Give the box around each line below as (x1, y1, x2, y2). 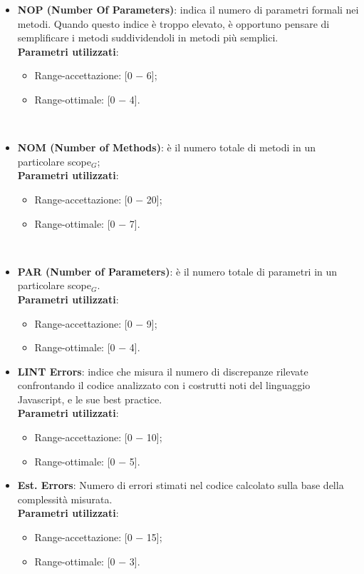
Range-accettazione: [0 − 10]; (34, 430, 162, 445)
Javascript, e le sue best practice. (17, 391, 162, 406)
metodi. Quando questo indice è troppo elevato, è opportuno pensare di (17, 16, 330, 31)
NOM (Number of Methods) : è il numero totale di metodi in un (17, 140, 316, 155)
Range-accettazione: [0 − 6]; (34, 68, 157, 83)
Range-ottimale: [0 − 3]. (34, 553, 140, 568)
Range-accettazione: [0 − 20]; (34, 191, 162, 206)
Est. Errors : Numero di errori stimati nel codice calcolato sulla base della (17, 478, 344, 493)
